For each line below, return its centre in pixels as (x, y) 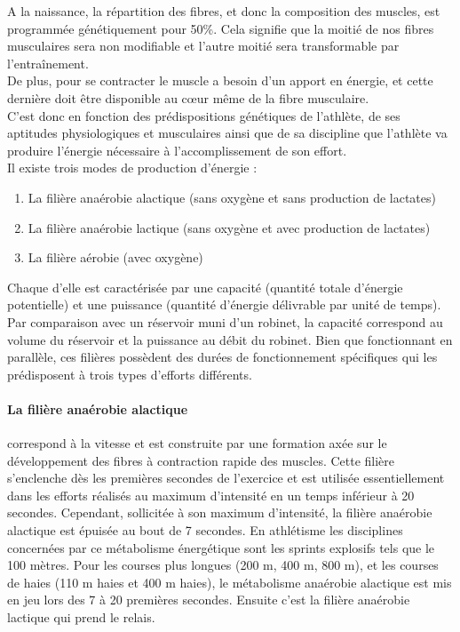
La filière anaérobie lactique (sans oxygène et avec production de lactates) (229, 227)
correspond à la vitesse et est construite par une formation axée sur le (197, 443)
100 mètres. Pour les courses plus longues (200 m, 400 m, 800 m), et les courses (223, 565)
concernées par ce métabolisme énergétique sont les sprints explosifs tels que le (221, 547)
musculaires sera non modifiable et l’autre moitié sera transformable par (203, 46)
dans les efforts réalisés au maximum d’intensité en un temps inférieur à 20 (211, 495)
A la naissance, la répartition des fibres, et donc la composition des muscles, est (224, 11)
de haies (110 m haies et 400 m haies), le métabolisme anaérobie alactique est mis (230, 582)
